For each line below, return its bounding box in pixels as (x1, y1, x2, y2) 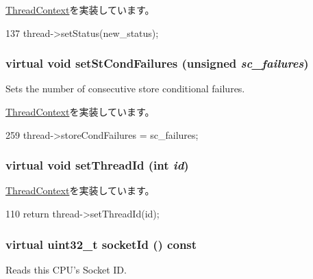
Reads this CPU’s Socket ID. (5, 262, 127, 276)
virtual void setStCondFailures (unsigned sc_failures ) (5, 55, 309, 72)
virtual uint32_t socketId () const (5, 235, 197, 252)
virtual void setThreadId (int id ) (5, 157, 189, 174)
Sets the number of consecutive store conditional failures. (5, 81, 245, 96)
